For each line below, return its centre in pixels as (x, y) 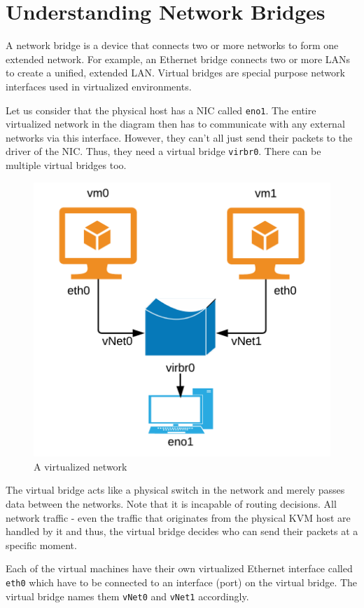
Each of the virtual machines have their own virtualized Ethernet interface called (179, 568)
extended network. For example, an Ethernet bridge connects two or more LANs (178, 59)
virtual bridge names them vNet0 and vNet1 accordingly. (127, 596)
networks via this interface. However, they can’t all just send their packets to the (179, 137)
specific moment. (41, 545)
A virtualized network (80, 466)
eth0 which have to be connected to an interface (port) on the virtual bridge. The (182, 582)
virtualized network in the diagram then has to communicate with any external (175, 124)
